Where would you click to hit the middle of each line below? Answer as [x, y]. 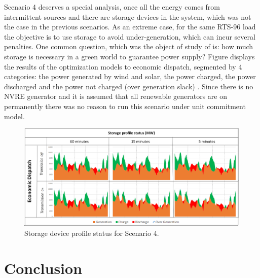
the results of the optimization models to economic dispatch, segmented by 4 [123, 66]
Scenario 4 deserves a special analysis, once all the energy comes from [112, 7]
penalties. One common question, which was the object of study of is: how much [129, 46]
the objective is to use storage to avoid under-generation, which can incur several [130, 36]
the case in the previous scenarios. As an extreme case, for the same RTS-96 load [130, 27]
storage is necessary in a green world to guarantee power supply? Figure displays [129, 56]
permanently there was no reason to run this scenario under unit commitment [125, 106]
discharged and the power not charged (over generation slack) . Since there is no [129, 86]
